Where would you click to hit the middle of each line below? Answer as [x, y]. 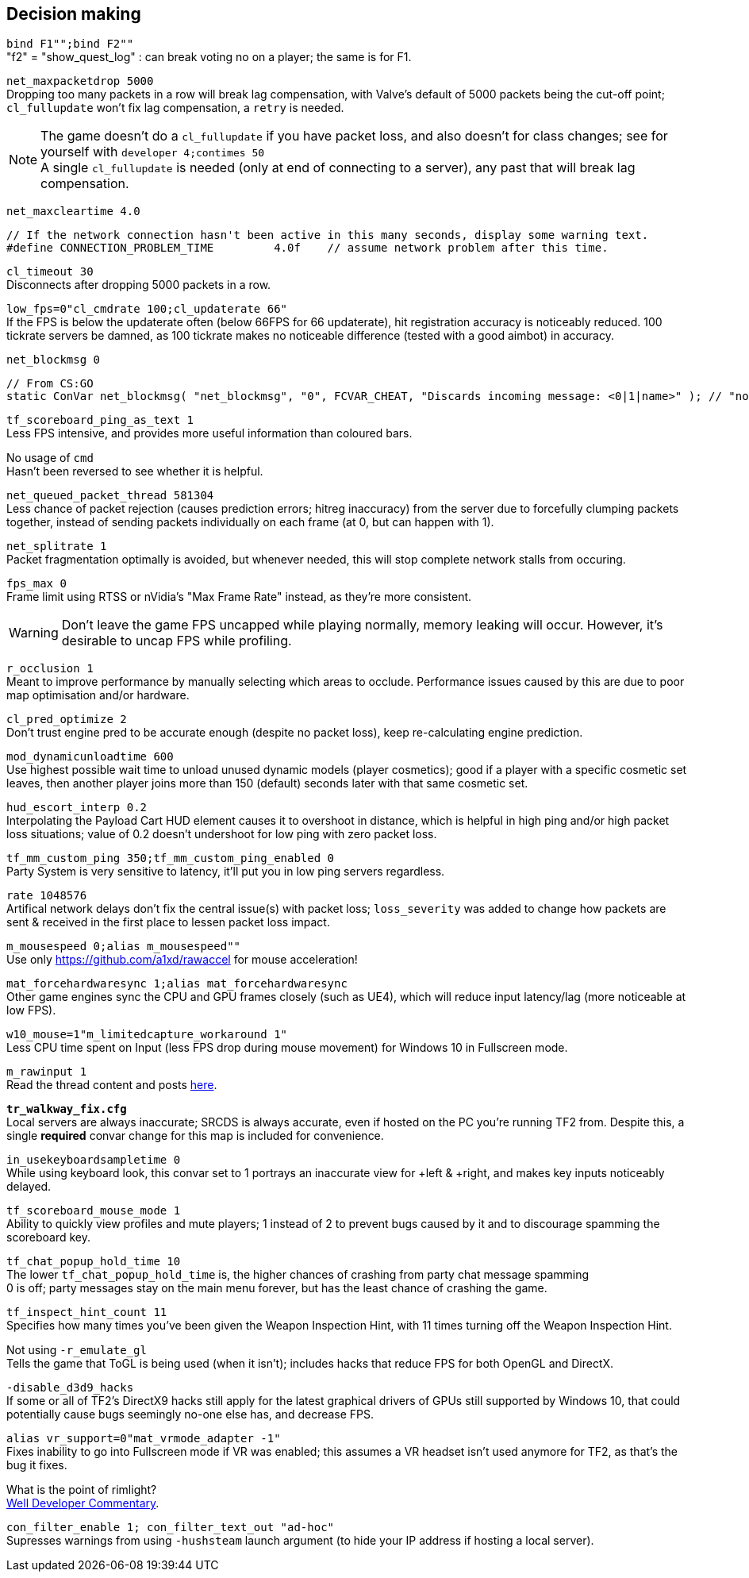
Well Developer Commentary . [83, 1503]
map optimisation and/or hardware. [98, 695]
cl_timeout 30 [50, 272]
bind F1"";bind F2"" [70, 44]
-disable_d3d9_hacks [70, 1388]
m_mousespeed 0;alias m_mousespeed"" [124, 947]
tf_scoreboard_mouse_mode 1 [94, 1211]
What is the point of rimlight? [82, 1490]
